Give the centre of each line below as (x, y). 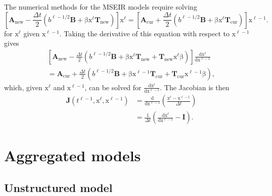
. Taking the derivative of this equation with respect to (144, 33)
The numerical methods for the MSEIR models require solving (101, 7)
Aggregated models (73, 155)
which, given (23, 87)
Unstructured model (58, 187)
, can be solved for (113, 87)
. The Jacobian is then (195, 87)
